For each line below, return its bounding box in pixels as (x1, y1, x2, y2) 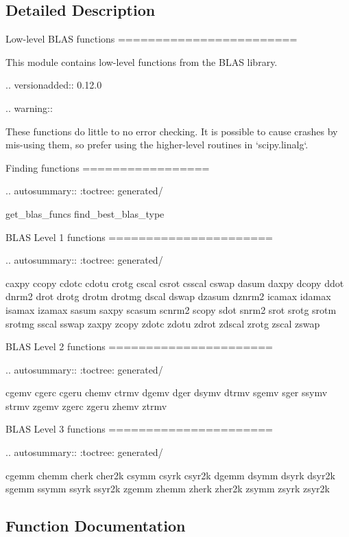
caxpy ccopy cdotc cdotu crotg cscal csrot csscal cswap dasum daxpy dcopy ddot (5, 275, 344, 290)
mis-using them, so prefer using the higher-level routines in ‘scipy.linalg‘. (5, 137, 309, 152)
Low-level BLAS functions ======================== (5, 32, 298, 46)
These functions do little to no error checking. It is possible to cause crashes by (5, 124, 338, 138)
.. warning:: (5, 100, 53, 115)
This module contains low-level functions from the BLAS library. (5, 54, 278, 69)
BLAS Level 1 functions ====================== (5, 229, 273, 244)
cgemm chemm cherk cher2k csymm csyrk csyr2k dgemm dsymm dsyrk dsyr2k (5, 468, 335, 482)
